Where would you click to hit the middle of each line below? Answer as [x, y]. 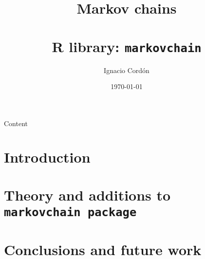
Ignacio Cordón [127, 70]
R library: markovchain [127, 46]
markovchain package [70, 213]
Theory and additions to [87, 194]
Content [16, 123]
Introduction [47, 157]
